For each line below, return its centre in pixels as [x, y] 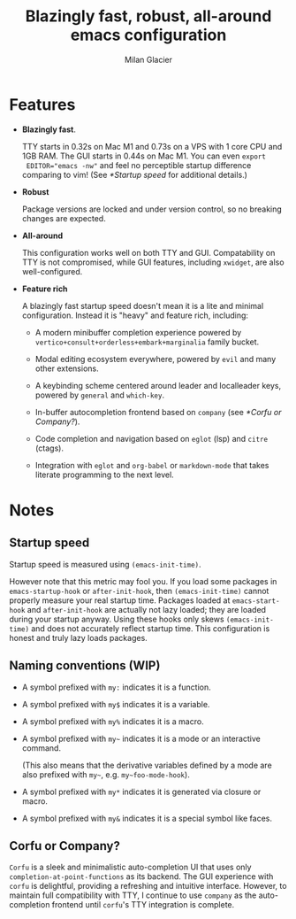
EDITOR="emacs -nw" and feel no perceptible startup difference [139, 165]
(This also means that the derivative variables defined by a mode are [147, 765]
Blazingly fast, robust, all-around [148, 16]
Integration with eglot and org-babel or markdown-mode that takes [152, 465]
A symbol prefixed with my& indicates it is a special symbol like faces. [147, 818]
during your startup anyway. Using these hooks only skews [117, 619]
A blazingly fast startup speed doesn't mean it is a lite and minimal [143, 305]
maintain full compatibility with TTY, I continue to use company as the [133, 895]
